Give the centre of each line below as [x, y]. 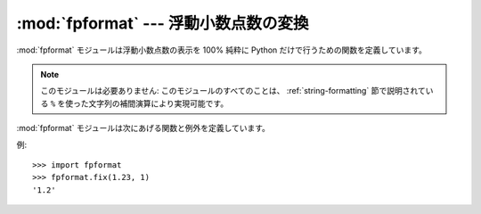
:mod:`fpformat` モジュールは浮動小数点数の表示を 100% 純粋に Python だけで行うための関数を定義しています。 [221, 50]
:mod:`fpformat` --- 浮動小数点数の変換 [163, 23]
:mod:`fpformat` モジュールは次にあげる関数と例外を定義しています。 [143, 128]
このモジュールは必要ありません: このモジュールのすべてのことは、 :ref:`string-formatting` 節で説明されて [233, 91]
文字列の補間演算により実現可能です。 [159, 103]
